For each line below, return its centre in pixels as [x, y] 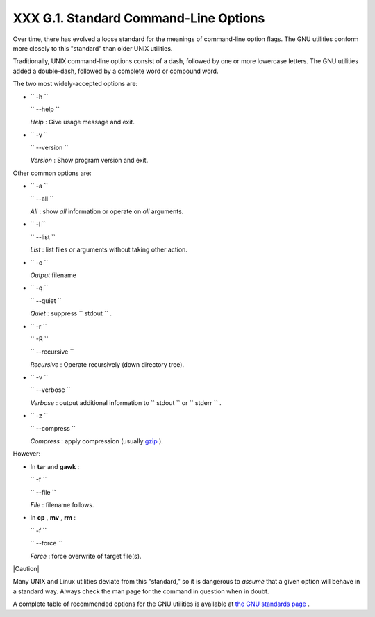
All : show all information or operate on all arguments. [107, 211]
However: [27, 454]
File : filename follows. [62, 505]
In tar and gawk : [55, 466]
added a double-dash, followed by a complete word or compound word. [116, 71]
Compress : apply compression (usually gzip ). [97, 441]
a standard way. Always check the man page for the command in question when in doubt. [141, 591]
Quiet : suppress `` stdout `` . [71, 313]
